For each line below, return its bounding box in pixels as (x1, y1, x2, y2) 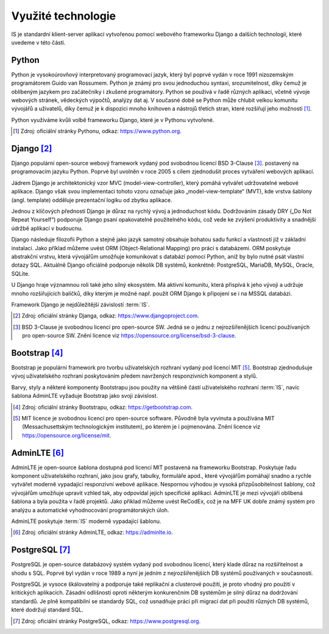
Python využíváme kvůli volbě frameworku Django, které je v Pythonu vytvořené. (11, 116, 214, 123)
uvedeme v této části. (11, 38, 66, 46)
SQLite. (11, 270, 30, 277)
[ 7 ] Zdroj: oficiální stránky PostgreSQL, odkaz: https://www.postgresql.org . (13, 617, 201, 625)
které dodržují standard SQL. (11, 606, 83, 613)
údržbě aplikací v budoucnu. (11, 225, 83, 232)
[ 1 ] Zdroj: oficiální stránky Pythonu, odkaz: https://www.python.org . (13, 128, 182, 135)
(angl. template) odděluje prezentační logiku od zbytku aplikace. (11, 196, 172, 204)
